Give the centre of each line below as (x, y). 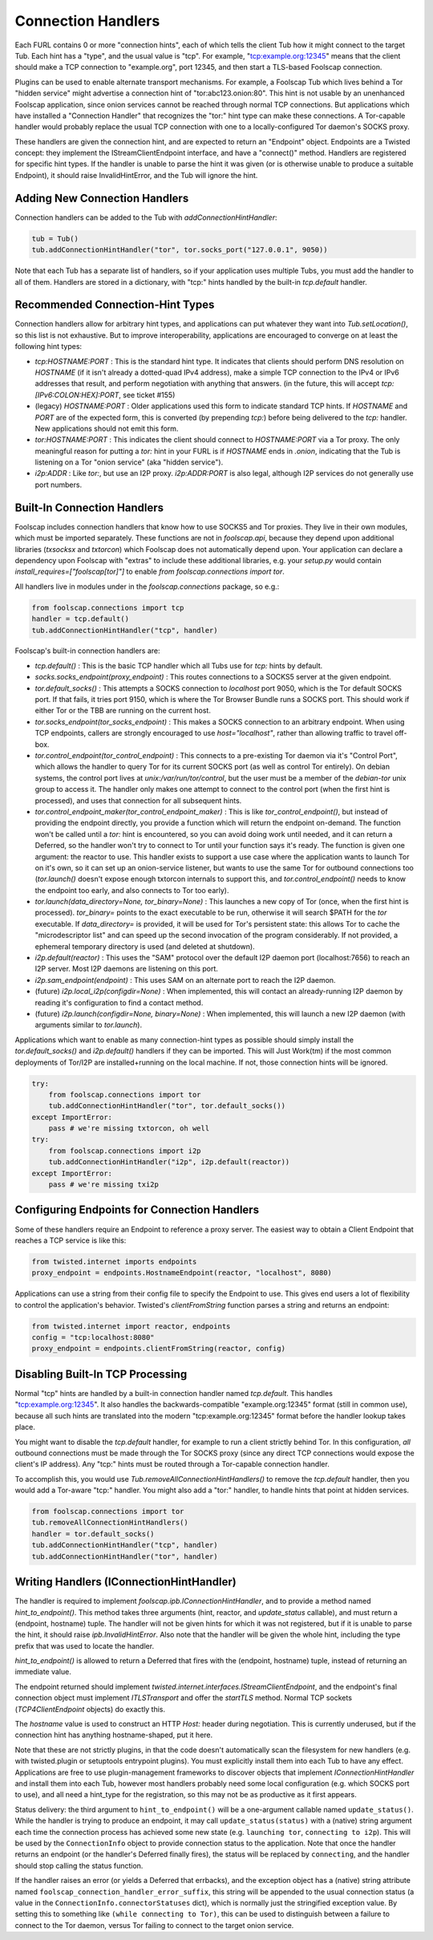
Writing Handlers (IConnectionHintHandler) (125, 1582)
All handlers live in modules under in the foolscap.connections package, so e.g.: (147, 586)
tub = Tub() (55, 238)
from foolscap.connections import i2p (125, 1151)
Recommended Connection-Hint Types (115, 305)
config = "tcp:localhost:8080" (93, 1337)
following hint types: (49, 347)
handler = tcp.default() (81, 619)
